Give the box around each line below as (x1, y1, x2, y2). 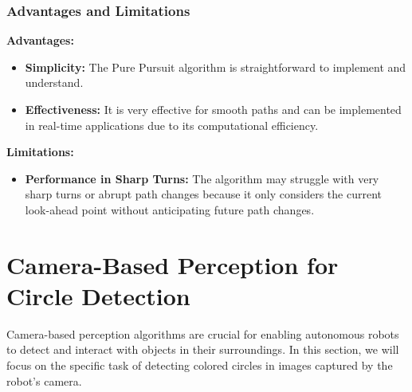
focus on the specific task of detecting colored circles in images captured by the (6, 357, 393, 374)
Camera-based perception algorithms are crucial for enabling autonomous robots (6, 325, 399, 342)
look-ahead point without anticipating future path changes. (25, 201, 315, 218)
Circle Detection (6, 279, 190, 312)
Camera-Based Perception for (6, 248, 339, 280)
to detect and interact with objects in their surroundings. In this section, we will (6, 341, 399, 358)
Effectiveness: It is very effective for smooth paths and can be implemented (25, 101, 402, 117)
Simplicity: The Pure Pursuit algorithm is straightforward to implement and (25, 58, 406, 75)
